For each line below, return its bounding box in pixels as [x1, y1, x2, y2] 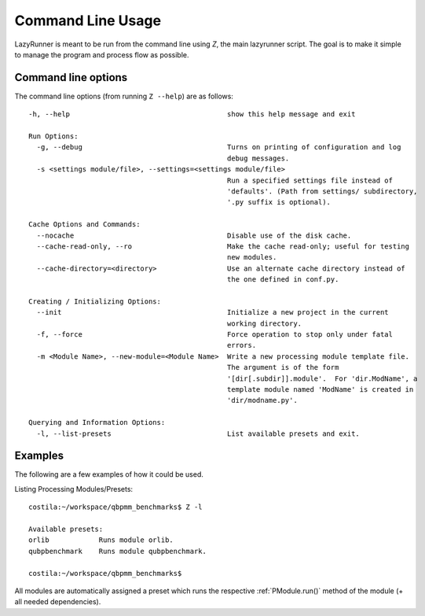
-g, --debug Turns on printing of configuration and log [36, 142, 401, 152]
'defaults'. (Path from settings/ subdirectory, [226, 186, 418, 196]
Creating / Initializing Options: [28, 297, 161, 306]
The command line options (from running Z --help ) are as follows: [14, 91, 233, 101]
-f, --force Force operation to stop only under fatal [36, 330, 393, 339]
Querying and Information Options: [28, 418, 166, 427]
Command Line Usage [14, 12, 161, 29]
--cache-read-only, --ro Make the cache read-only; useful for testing [36, 242, 410, 251]
